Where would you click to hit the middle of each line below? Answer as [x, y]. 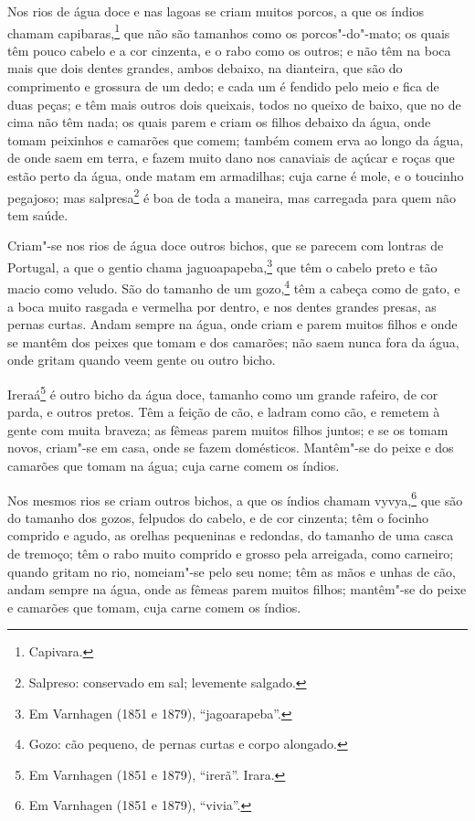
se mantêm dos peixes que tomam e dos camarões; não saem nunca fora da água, [233, 341]
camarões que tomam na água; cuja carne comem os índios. [174, 465]
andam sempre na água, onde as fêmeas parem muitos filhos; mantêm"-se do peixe [237, 589]
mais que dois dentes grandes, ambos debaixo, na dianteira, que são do [205, 68]
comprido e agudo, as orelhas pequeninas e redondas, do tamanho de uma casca [231, 535]
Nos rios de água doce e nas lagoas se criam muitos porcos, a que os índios [216, 11]
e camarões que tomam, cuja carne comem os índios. [154, 607]
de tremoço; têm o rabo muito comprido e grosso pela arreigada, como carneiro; [231, 553]
